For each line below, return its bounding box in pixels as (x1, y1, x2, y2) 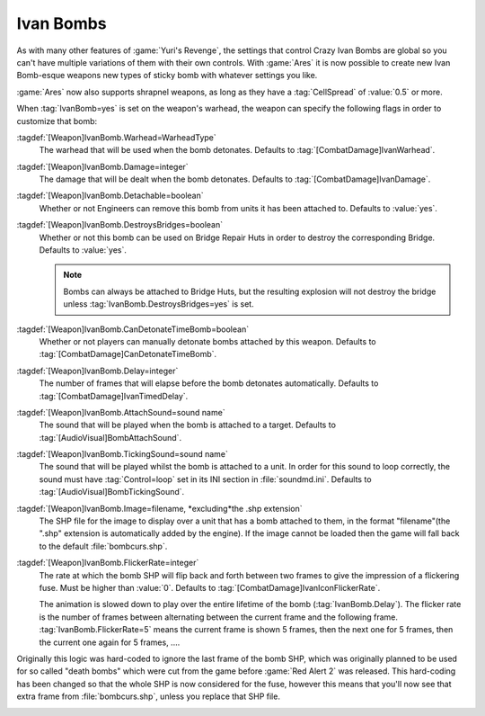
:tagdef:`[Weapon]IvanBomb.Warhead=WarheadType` (16, 131, 217, 143)
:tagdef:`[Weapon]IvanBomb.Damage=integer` (16, 161, 189, 172)
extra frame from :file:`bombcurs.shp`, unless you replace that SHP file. (16, 691, 280, 702)
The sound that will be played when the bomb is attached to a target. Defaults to (39, 419, 337, 431)
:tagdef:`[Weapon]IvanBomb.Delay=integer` (16, 365, 179, 376)
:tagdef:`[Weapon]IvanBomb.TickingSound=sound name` (16, 449, 229, 460)
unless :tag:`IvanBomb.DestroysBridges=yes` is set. (63, 299, 255, 309)
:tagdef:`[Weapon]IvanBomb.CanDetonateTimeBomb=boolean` (16, 324, 250, 335)
